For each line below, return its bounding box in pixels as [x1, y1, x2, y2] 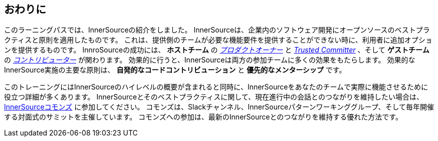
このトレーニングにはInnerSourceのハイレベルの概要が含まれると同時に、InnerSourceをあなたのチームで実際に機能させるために [4, 82, 428, 91]
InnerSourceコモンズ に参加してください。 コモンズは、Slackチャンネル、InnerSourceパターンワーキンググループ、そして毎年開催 [4, 102, 434, 111]
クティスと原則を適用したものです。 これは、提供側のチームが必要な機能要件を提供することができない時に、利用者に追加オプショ [4, 35, 432, 44]
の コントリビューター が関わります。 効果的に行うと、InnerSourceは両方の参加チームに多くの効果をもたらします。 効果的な [4, 55, 415, 64]
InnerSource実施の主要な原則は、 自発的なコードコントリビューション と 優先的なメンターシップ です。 [4, 65, 346, 74]
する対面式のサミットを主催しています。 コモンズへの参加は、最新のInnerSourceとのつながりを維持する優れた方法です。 [4, 112, 402, 121]
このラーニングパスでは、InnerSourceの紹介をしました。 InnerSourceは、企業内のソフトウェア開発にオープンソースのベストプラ [4, 25, 430, 34]
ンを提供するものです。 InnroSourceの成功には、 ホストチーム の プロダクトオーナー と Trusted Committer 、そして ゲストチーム [4, 45, 429, 54]
